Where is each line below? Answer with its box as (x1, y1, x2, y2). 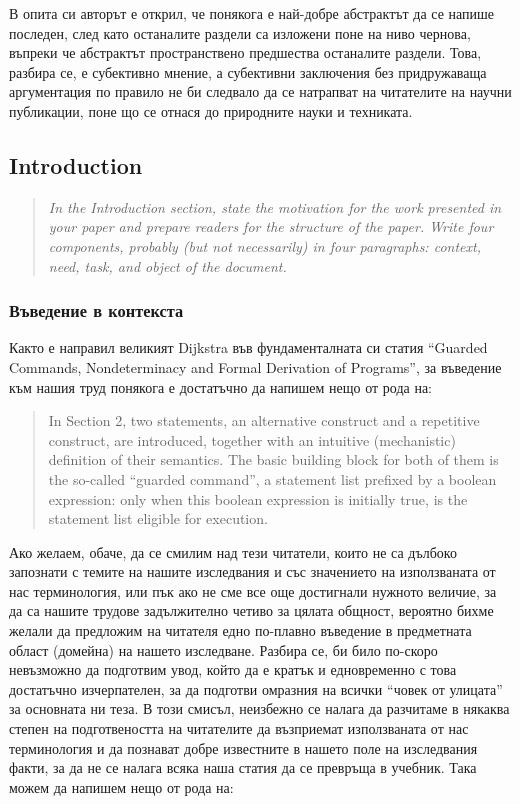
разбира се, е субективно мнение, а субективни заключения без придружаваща (9, 61, 487, 82)
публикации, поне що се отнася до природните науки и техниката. (9, 100, 413, 121)
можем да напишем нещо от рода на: (9, 776, 234, 797)
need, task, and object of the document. (48, 255, 287, 276)
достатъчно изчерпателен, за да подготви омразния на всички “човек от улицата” (9, 678, 503, 699)
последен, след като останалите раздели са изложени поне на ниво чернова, (9, 22, 471, 43)
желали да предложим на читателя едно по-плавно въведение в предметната (9, 620, 472, 641)
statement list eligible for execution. (48, 508, 268, 529)
